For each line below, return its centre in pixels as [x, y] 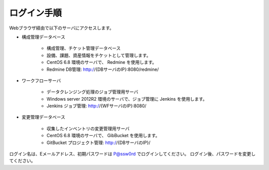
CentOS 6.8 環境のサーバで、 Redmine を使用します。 [102, 62]
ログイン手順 [36, 13]
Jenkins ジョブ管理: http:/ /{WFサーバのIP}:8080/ [96, 106]
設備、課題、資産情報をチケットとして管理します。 [99, 55]
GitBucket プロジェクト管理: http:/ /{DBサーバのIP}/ [98, 143]
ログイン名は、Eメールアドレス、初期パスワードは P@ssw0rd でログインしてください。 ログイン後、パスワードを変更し [133, 154]
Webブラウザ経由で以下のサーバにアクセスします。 [62, 28]
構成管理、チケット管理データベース [84, 48]
